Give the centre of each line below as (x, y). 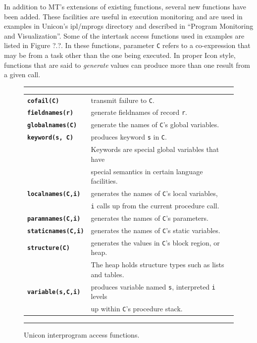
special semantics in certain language (147, 171)
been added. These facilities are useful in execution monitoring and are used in (123, 16)
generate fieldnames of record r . (139, 112)
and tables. (107, 274)
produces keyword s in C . (129, 137)
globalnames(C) (52, 125)
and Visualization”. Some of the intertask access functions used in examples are (124, 35)
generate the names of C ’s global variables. (155, 124)
